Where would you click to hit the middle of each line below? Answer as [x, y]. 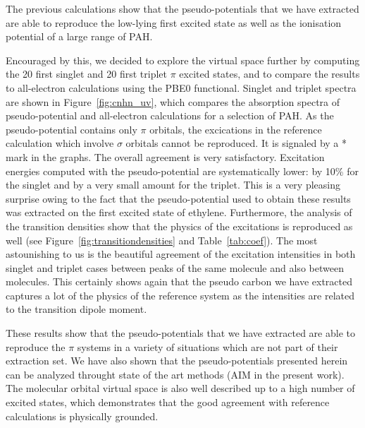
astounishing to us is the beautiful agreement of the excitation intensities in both [181, 254]
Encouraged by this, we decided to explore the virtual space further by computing [183, 60]
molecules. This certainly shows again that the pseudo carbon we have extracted [179, 281]
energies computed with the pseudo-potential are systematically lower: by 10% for [182, 171]
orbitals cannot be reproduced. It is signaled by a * [236, 143]
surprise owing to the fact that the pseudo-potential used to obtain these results [178, 198]
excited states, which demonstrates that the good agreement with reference [168, 402]
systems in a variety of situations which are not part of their [208, 346]
